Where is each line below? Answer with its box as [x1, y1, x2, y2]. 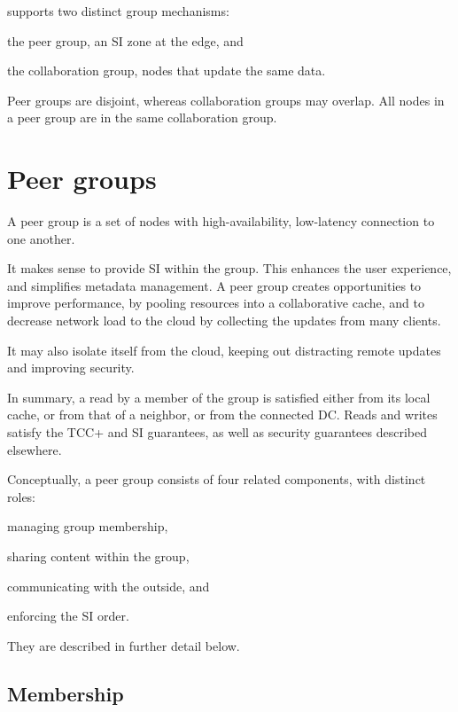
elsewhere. [7, 440, 62, 458]
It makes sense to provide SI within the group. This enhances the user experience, [7, 259, 452, 278]
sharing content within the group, [7, 547, 190, 565]
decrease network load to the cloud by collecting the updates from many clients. [7, 311, 441, 330]
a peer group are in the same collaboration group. [7, 108, 277, 127]
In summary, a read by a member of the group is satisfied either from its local [7, 387, 431, 406]
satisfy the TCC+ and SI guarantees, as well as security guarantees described [7, 423, 427, 442]
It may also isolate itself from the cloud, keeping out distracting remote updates [7, 340, 441, 359]
